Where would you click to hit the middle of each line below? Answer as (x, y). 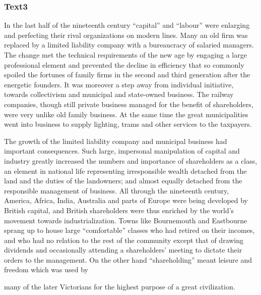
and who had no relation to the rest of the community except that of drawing (124, 240)
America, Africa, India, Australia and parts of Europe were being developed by (126, 200)
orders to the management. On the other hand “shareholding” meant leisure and (128, 259)
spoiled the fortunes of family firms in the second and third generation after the (127, 75)
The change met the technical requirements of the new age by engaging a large (125, 55)
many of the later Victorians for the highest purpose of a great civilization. (120, 287)
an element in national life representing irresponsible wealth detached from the (125, 170)
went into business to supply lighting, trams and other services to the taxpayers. (128, 124)
